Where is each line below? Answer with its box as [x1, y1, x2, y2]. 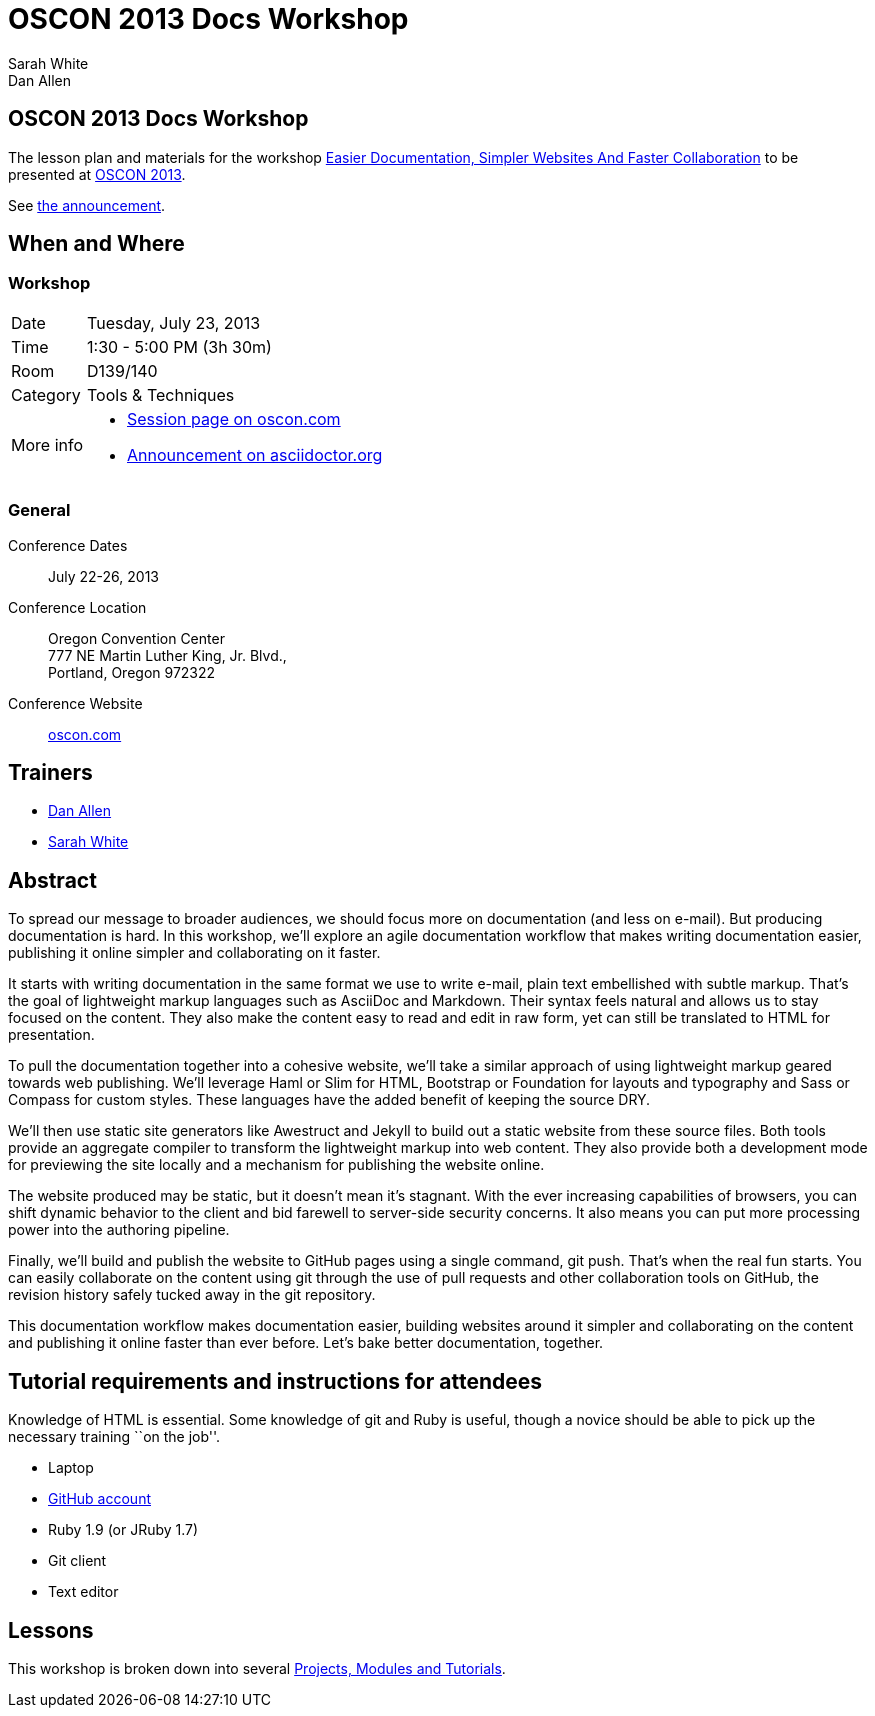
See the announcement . [8, 196, 166, 214]
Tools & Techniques [87, 384, 235, 405]
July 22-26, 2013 [48, 567, 160, 585]
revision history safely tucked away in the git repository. [8, 1286, 376, 1304]
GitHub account [48, 1490, 151, 1508]
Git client [48, 1552, 107, 1570]
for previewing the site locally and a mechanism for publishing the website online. [8, 1156, 545, 1174]
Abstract [8, 867, 97, 893]
